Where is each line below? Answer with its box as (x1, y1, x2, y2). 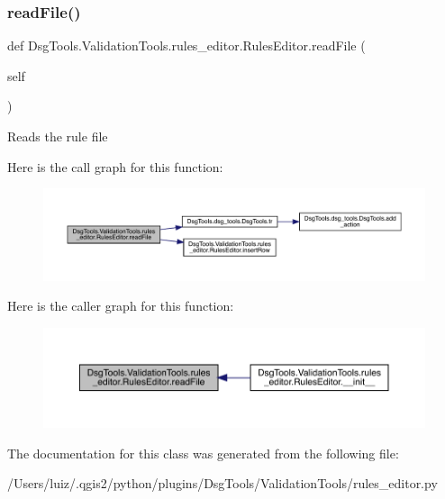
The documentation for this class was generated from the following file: (7, 443, 399, 462)
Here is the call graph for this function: (7, 157, 223, 176)
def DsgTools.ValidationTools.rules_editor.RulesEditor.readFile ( (7, 36, 366, 55)
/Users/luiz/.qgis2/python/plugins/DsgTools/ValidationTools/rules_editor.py (7, 474, 438, 493)
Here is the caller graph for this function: (7, 296, 234, 315)
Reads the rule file (7, 127, 108, 145)
